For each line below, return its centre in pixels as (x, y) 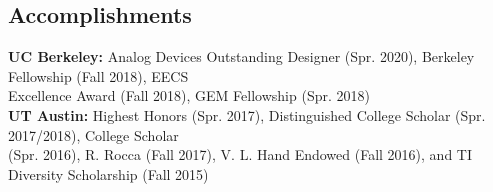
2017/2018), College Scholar (93, 134)
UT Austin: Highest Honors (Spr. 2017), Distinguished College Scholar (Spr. (247, 114)
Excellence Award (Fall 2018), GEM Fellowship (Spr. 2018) (189, 95)
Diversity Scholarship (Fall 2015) (108, 173)
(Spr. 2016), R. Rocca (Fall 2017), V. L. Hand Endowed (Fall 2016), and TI (240, 154)
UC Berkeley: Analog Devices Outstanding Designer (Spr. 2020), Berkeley (241, 56)
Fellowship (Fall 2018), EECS (98, 75)
